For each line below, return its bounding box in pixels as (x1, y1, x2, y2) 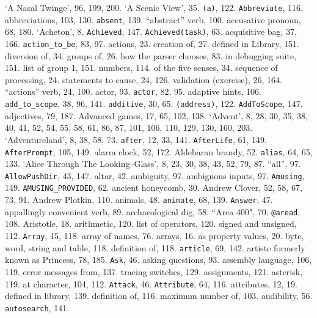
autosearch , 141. (5, 301, 70, 314)
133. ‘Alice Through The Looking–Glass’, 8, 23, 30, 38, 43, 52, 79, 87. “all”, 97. (5, 157, 301, 170)
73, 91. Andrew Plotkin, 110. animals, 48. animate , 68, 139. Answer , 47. (5, 193, 273, 206)
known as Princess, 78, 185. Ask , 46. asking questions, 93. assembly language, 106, (5, 253, 312, 266)
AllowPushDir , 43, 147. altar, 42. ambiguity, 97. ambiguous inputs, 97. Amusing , (5, 169, 305, 182)
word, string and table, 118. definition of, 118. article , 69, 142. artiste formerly (5, 241, 305, 254)
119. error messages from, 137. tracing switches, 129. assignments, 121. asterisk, (5, 265, 303, 278)
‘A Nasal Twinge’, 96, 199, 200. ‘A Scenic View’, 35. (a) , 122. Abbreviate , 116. (5, 1, 303, 13)
